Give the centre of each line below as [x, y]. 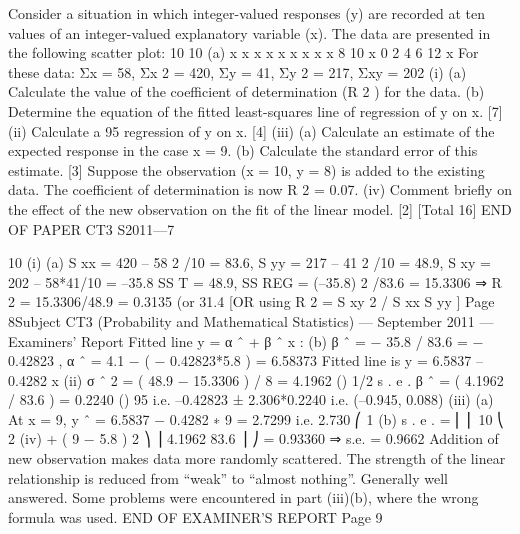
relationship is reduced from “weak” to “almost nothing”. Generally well [228, 477]
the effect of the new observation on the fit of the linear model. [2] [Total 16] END [260, 208]
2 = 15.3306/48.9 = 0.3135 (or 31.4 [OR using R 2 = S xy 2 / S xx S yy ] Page [251, 301]
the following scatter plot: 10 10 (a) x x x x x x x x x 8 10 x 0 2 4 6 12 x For [243, 52]
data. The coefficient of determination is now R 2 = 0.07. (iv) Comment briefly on [260, 189]
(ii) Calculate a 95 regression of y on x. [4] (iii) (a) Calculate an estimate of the [251, 130]
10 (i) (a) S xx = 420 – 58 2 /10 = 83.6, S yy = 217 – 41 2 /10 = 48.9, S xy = [249, 262]
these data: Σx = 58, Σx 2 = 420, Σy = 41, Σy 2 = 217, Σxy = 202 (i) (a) [237, 71]
